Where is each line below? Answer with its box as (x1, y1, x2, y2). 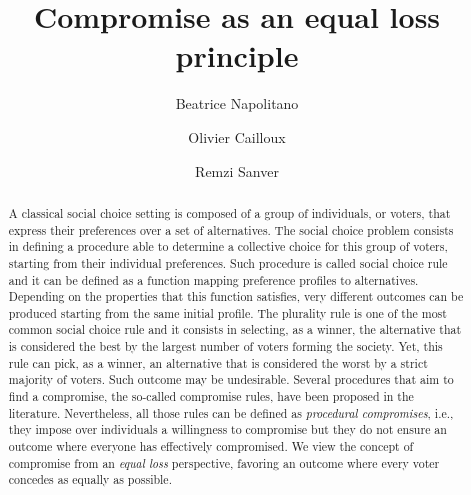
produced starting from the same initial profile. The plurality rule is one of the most (8, 304, 447, 321)
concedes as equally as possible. (8, 471, 172, 488)
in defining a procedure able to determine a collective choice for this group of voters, (8, 238, 448, 255)
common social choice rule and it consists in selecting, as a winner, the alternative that (8, 321, 462, 338)
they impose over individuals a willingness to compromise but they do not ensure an (8, 421, 447, 438)
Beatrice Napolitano (175, 93, 299, 114)
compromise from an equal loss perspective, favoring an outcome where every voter (8, 454, 440, 471)
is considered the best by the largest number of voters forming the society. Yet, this (8, 338, 443, 355)
